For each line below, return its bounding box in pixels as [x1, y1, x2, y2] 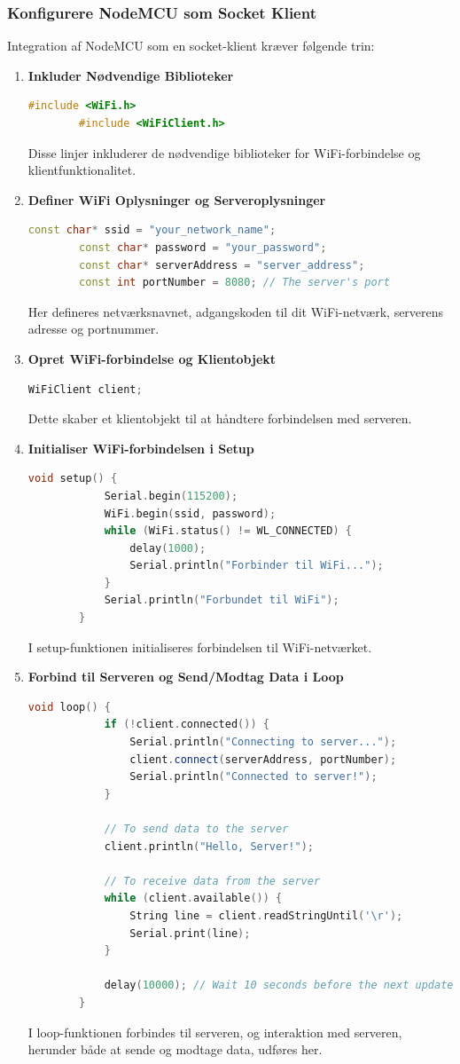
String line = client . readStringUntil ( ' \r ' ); [129, 909, 403, 922]
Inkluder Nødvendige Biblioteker [27, 66, 234, 84]
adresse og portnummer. [27, 319, 160, 338]
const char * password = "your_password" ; [79, 240, 327, 254]
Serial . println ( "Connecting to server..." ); [129, 736, 397, 749]
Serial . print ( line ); [129, 926, 251, 940]
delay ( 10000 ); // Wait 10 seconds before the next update [104, 979, 454, 992]
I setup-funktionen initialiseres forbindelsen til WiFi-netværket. [27, 637, 372, 656]
